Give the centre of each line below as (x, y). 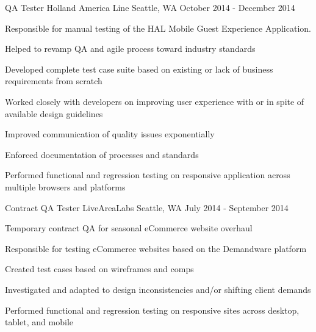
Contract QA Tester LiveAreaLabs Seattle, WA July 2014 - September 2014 (147, 207)
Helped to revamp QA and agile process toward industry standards (130, 49)
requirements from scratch (54, 81)
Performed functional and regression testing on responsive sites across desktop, (152, 310)
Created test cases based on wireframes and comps (99, 269)
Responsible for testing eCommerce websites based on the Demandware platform (156, 248)
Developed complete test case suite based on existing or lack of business (139, 69)
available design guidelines (54, 113)
